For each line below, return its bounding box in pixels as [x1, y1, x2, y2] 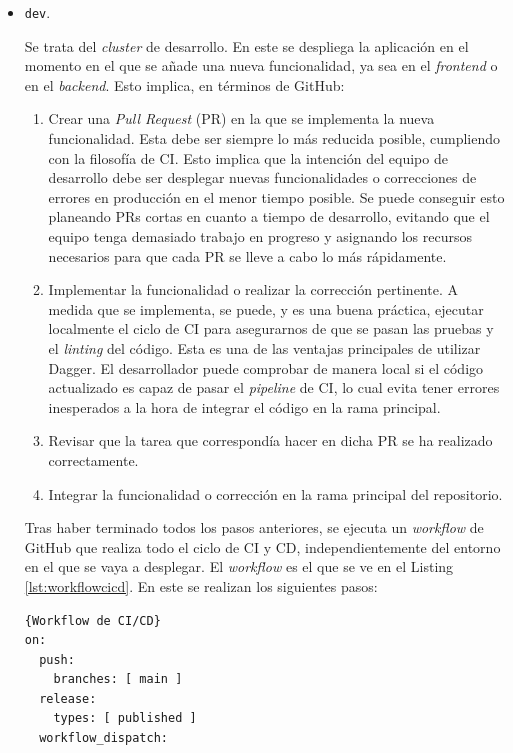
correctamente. [48, 449, 139, 470]
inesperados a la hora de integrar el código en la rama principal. [48, 396, 441, 417]
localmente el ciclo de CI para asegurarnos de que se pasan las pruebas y [48, 318, 494, 339]
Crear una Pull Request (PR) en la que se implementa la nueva [48, 108, 435, 129]
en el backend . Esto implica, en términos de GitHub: [24, 74, 345, 95]
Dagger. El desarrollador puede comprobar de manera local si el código [48, 357, 484, 378]
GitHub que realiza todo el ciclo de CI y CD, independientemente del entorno [24, 536, 501, 557]
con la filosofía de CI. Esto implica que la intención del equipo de [48, 147, 448, 168]
